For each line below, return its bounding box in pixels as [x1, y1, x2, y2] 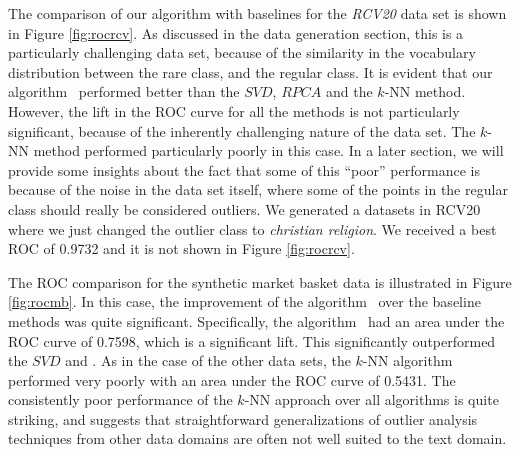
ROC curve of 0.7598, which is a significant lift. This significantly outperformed [8, 330, 496, 351]
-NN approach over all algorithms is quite [244, 389, 499, 410]
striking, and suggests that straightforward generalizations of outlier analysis [8, 408, 478, 429]
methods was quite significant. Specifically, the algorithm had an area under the [8, 310, 505, 331]
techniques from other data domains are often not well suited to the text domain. [8, 428, 507, 449]
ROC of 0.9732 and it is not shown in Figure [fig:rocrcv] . [8, 238, 355, 259]
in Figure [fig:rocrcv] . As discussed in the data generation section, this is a [8, 22, 464, 43]
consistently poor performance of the [8, 389, 233, 410]
